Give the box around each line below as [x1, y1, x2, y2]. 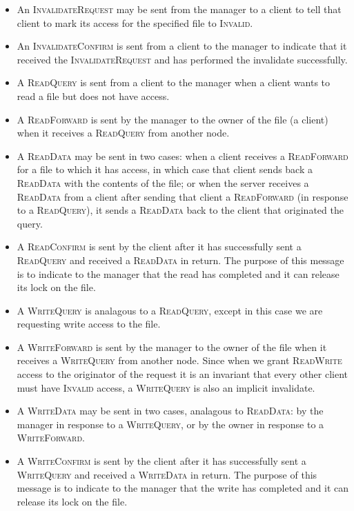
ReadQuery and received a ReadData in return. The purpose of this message [17, 252, 344, 267]
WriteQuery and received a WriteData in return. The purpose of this [17, 467, 317, 481]
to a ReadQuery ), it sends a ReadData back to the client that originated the [17, 203, 344, 217]
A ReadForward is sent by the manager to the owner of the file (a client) [17, 112, 328, 126]
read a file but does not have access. [17, 88, 170, 103]
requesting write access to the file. [17, 317, 161, 331]
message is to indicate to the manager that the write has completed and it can [17, 481, 349, 495]
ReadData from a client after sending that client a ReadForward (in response [17, 189, 348, 203]
